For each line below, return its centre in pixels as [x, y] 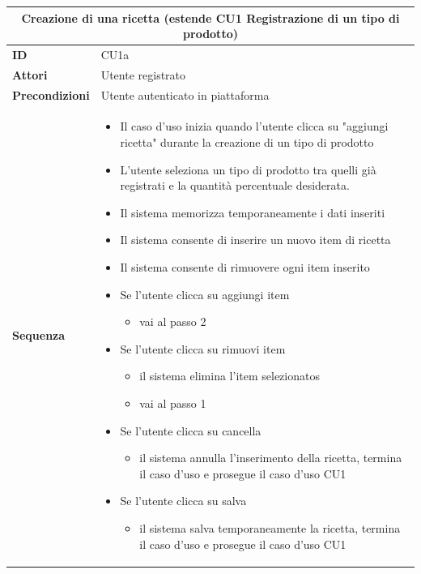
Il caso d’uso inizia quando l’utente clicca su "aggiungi [254, 126]
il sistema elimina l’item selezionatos [230, 376]
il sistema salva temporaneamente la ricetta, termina [270, 527]
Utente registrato [143, 74]
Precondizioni [51, 94]
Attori [30, 74]
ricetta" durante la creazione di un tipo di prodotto [247, 142]
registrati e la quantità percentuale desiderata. [235, 185]
